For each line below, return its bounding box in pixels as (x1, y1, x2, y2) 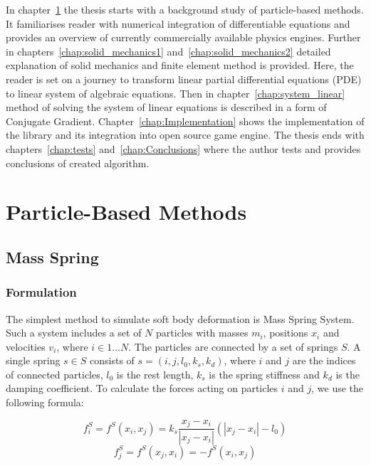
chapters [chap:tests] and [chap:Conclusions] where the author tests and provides (6, 141, 361, 156)
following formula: (6, 395, 84, 410)
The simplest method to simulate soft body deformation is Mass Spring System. (6, 311, 355, 326)
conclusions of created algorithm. (6, 155, 150, 170)
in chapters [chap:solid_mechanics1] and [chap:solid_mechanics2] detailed (6, 43, 331, 58)
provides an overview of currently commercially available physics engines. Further (6, 30, 361, 45)
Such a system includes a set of (6, 325, 142, 340)
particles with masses (156, 325, 249, 340)
